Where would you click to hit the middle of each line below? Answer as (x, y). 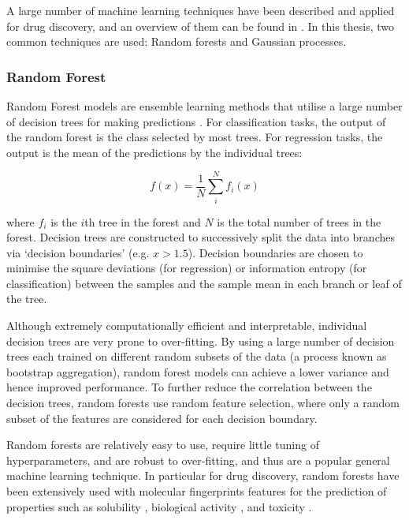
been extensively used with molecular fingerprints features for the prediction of (197, 491)
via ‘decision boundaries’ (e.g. (78, 252)
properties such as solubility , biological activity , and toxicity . (159, 506)
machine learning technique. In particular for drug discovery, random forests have (203, 475)
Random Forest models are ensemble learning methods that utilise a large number (204, 106)
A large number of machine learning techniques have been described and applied (201, 10)
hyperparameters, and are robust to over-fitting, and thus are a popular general (198, 460)
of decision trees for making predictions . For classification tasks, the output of (196, 121)
